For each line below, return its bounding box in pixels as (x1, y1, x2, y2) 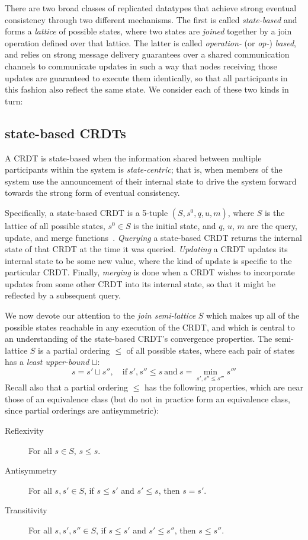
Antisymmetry (5, 464, 57, 477)
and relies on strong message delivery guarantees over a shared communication (5, 48, 290, 61)
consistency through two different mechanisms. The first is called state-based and (5, 13, 297, 26)
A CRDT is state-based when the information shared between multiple (5, 151, 262, 164)
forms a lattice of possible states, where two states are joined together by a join (5, 25, 292, 37)
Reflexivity (5, 424, 44, 437)
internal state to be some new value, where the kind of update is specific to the (5, 254, 292, 266)
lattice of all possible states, (5, 219, 105, 231)
